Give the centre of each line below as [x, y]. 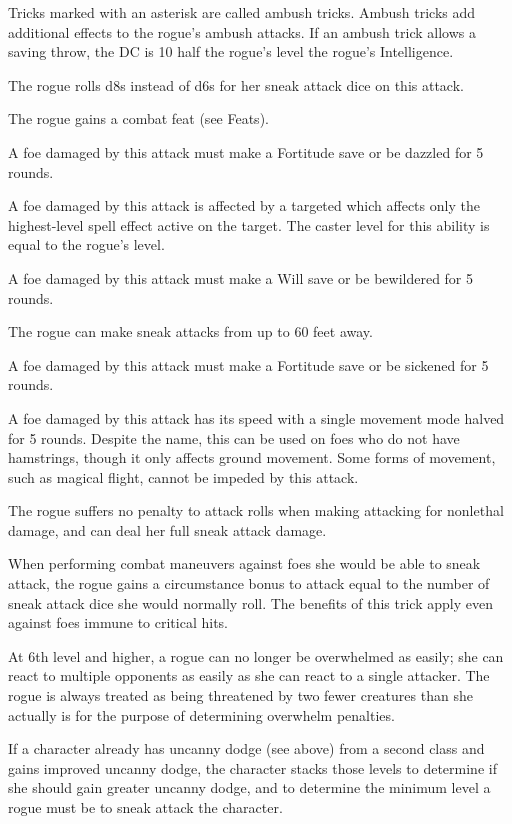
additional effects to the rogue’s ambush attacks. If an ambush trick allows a [242, 31]
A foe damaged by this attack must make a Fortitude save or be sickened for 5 [248, 364]
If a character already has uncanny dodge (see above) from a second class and [246, 748]
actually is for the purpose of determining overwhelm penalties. [201, 714]
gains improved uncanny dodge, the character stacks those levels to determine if [252, 767]
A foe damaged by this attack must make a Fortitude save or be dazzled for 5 [246, 151]
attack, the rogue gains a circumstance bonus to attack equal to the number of [249, 583]
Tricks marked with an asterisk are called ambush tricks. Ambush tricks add [242, 12]
